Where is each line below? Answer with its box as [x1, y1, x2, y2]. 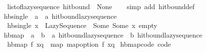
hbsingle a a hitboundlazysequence [3, 11, 117, 21]
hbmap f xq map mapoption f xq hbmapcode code [7, 39, 171, 49]
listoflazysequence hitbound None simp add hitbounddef [7, 1, 195, 11]
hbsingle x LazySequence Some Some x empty [7, 20, 157, 30]
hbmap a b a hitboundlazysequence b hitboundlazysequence [3, 29, 203, 39]
